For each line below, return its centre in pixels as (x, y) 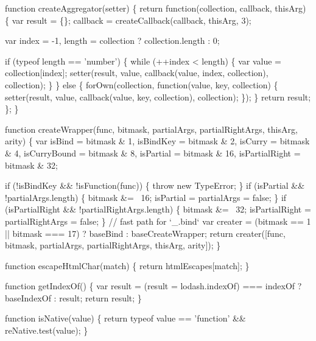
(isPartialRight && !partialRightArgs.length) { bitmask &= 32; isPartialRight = (158, 209)
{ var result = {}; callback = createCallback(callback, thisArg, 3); (128, 20)
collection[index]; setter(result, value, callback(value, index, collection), (137, 73)
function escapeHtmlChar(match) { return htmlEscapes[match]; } (127, 265)
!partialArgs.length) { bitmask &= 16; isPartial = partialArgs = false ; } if (146, 197)
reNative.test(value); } (47, 330)
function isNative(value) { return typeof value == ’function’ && (125, 318)
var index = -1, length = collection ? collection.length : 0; (112, 40)
